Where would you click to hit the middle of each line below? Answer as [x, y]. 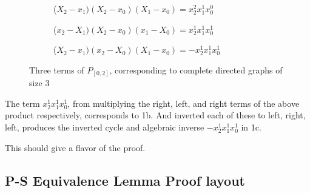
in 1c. [251, 127]
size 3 [39, 83]
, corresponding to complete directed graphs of [196, 69]
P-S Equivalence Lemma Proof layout [125, 180]
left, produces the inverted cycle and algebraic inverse [105, 127]
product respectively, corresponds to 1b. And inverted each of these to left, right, [155, 115]
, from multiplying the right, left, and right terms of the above [184, 103]
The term [22, 103]
